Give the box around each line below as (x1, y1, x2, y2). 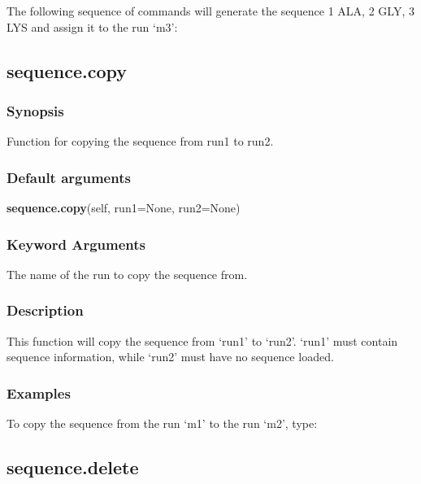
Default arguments (7, 167, 131, 187)
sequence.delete (7, 455, 139, 480)
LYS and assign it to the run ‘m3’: (7, 18, 178, 35)
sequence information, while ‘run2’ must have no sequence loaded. (7, 348, 334, 365)
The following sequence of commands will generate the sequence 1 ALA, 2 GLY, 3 (7, 2, 414, 19)
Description (7, 300, 84, 320)
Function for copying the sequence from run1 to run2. (7, 133, 274, 150)
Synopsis (7, 100, 64, 120)
